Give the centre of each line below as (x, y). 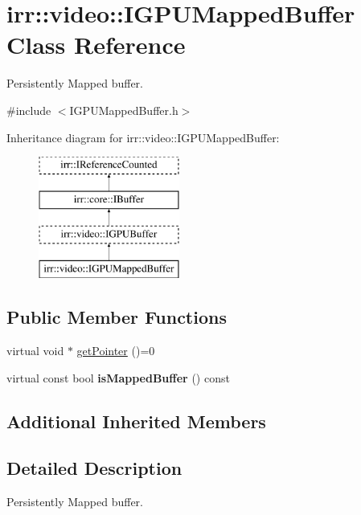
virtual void (35, 351)
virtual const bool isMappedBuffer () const (118, 377)
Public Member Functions (117, 317)
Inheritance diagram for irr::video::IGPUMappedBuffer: (143, 137)
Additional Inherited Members (136, 421)
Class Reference (96, 45)
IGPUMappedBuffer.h (124, 110)
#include (29, 110)
